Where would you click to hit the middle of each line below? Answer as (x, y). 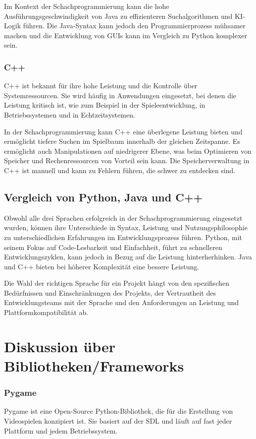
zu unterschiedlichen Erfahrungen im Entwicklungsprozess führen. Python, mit (123, 237)
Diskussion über (60, 346)
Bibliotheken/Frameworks (94, 366)
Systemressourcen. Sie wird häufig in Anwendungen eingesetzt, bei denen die (120, 95)
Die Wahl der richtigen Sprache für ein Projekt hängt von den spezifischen (117, 283)
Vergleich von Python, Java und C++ (103, 197)
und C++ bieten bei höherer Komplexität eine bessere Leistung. (102, 266)
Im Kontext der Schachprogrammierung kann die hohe (87, 6)
